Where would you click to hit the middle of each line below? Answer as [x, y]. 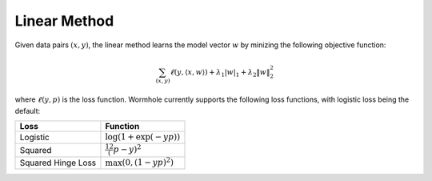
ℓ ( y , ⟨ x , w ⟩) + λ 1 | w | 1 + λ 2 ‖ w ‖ [220, 73]
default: [28, 111]
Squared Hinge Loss [58, 163]
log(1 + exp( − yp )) [143, 137]
